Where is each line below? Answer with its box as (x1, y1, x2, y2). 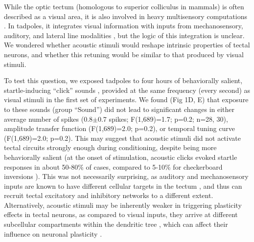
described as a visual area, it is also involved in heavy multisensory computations (4, 11, 247, 21)
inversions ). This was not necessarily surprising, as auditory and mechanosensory (4, 171, 249, 181)
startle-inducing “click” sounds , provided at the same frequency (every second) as (4, 85, 251, 95)
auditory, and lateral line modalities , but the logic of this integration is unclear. (4, 30, 245, 40)
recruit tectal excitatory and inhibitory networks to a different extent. (4, 190, 213, 200)
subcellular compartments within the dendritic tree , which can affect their (4, 219, 228, 229)
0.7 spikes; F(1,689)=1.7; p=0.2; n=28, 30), (97, 113, 228, 124)
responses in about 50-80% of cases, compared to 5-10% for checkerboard (4, 161, 223, 172)
